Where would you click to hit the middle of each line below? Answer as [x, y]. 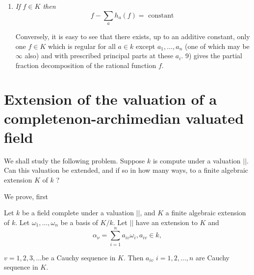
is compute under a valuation [197, 160]
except [145, 46]
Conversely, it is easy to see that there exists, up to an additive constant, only [133, 36]
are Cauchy [213, 257]
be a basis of [79, 222]
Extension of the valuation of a [111, 99]
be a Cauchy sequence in [78, 257]
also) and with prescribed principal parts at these [99, 56]
